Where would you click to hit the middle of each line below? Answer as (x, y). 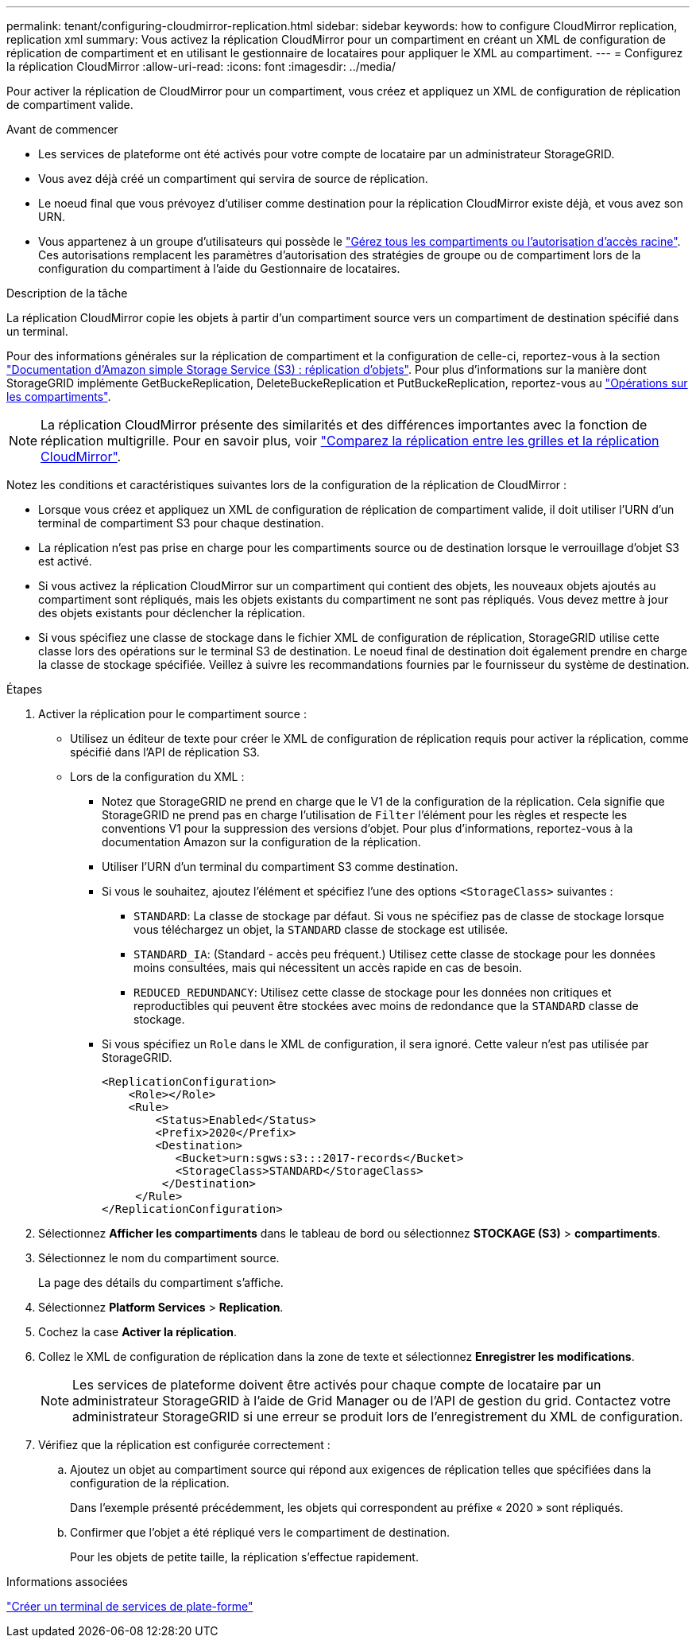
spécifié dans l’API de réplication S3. (165, 752)
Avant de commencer (62, 129)
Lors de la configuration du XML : (157, 777)
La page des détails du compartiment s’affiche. (161, 1283)
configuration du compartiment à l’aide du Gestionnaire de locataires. (219, 268)
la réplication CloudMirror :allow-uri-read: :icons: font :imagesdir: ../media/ (201, 66)
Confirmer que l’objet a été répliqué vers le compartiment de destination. (260, 1532)
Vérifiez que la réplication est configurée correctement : (184, 1445)
